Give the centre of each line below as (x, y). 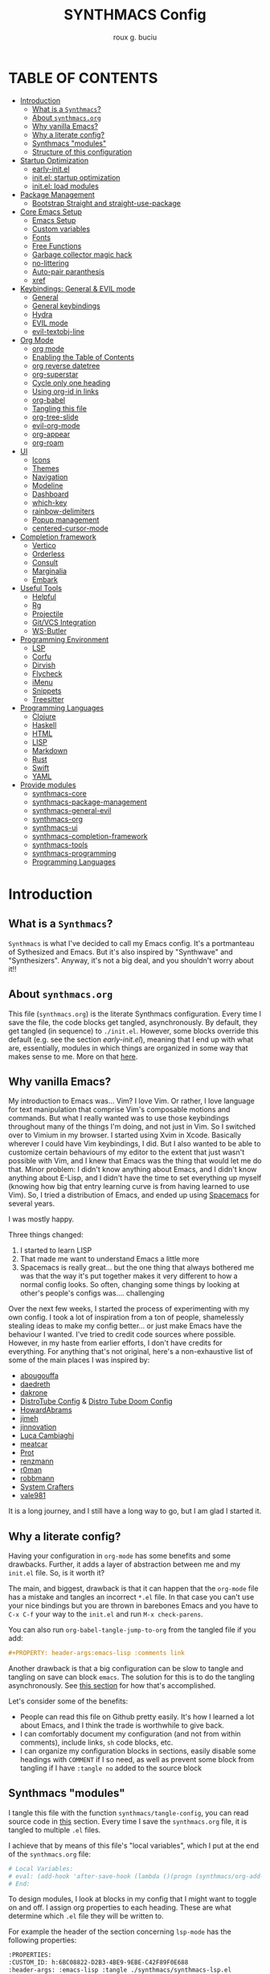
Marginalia (49, 571)
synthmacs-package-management (89, 802)
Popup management (65, 519)
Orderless (48, 554)
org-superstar (55, 374)
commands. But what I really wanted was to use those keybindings (119, 1118)
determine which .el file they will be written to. (86, 1916)
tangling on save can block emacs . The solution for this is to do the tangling (131, 1677)
